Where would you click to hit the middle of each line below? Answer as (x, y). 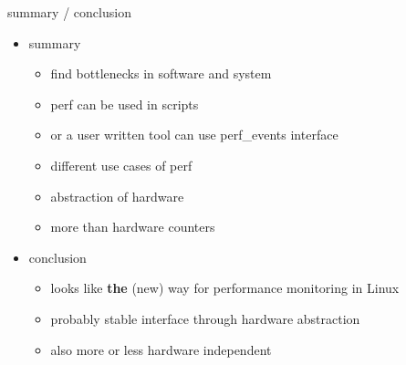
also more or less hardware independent (161, 349)
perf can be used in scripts (125, 104)
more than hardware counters (133, 227)
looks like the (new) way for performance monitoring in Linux (225, 288)
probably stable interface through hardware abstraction (205, 318)
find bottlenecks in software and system (161, 73)
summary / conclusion (69, 12)
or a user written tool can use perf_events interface (194, 135)
